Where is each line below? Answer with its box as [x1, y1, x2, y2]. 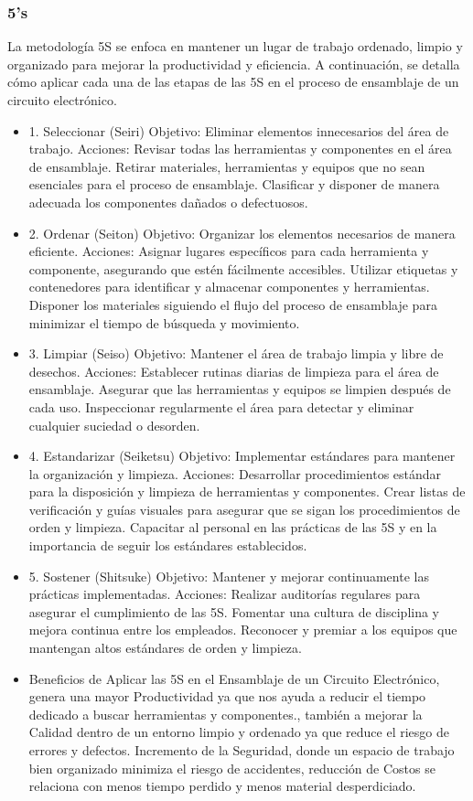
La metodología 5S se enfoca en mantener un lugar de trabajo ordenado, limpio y [7, 37, 463, 56]
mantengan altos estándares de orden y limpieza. [28, 638, 302, 657]
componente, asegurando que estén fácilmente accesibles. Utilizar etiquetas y [28, 259, 458, 278]
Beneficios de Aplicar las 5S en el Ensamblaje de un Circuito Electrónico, [28, 668, 440, 688]
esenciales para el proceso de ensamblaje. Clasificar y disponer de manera [28, 175, 440, 194]
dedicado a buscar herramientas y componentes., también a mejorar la [28, 704, 423, 723]
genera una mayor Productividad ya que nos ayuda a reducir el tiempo [28, 687, 426, 706]
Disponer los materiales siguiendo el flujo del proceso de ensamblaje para [28, 294, 437, 314]
